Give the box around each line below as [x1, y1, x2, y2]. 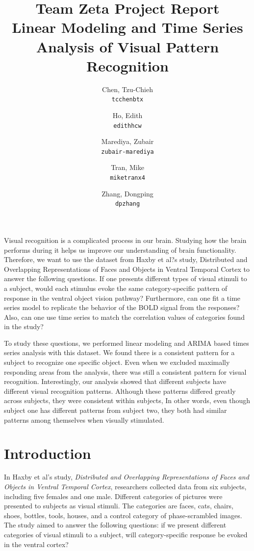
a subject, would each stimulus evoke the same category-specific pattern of [4, 283, 228, 293]
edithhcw [113, 122, 142, 129]
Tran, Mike [111, 162, 144, 172]
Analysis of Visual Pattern [36, 36, 219, 56]
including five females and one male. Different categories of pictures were [4, 491, 223, 501]
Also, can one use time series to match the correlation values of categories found [4, 311, 245, 322]
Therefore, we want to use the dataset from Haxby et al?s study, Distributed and [4, 254, 248, 264]
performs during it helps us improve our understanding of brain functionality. [4, 244, 236, 255]
